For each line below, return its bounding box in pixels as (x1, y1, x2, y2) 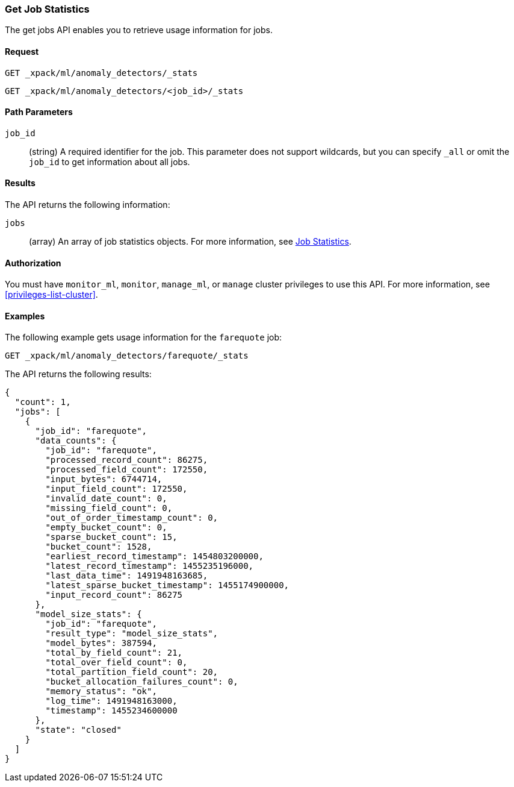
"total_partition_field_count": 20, (45, 667, 218, 677)
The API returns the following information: (5, 199, 170, 210)
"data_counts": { (35, 436, 117, 446)
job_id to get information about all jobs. (29, 156, 190, 167)
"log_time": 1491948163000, (45, 696, 178, 706)
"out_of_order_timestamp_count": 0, (45, 513, 218, 523)
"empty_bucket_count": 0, (45, 522, 167, 533)
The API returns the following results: (5, 369, 152, 380)
